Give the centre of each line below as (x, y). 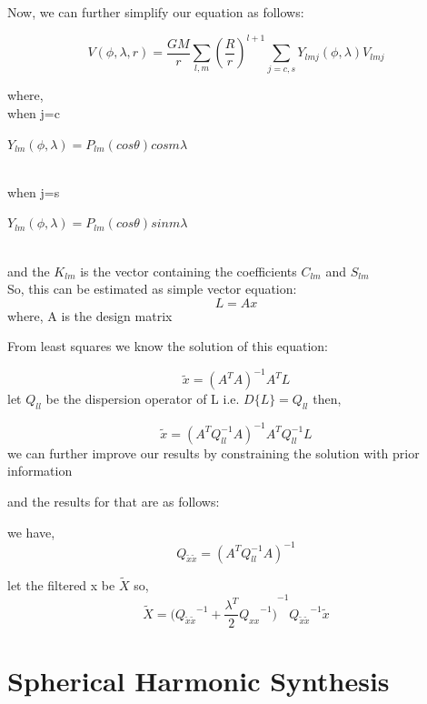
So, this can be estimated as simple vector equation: (152, 289)
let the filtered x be (61, 584)
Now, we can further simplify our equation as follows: (156, 12)
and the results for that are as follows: (114, 501)
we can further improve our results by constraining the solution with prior (213, 453)
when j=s (34, 191)
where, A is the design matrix (90, 315)
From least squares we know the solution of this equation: (168, 346)
